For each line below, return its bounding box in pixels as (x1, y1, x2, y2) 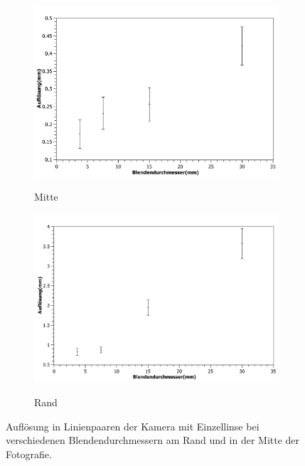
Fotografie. (6, 446, 52, 461)
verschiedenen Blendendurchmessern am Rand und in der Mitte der (6, 433, 300, 448)
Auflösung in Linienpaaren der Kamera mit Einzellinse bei (6, 418, 259, 433)
